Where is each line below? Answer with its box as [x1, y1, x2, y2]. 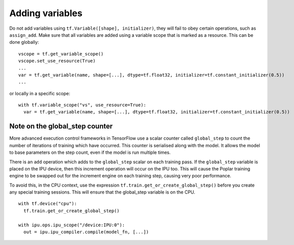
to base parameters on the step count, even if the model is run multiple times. [9, 149, 171, 156]
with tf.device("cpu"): [18, 201, 77, 207]
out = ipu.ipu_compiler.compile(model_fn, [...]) [23, 229, 149, 235]
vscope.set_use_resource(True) [18, 58, 96, 64]
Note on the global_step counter [9, 122, 113, 131]
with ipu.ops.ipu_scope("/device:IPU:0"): [18, 222, 125, 228]
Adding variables [9, 8, 83, 19]
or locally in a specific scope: [9, 90, 71, 96]
